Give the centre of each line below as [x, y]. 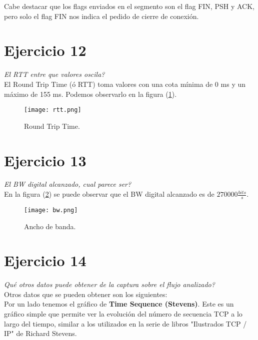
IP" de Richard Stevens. [40, 333]
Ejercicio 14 [45, 260]
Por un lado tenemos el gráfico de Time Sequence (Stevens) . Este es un [119, 304]
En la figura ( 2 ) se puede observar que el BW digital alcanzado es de [109, 194]
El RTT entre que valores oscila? [54, 74]
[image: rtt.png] [53, 110]
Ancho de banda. [50, 226]
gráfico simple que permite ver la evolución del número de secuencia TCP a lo [123, 314]
